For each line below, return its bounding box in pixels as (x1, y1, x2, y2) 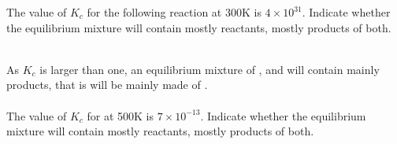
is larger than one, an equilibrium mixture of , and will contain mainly (39, 61, 380, 77)
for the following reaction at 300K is (87, 4, 262, 20)
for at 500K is (87, 107, 154, 124)
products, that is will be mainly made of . (6, 76, 208, 93)
